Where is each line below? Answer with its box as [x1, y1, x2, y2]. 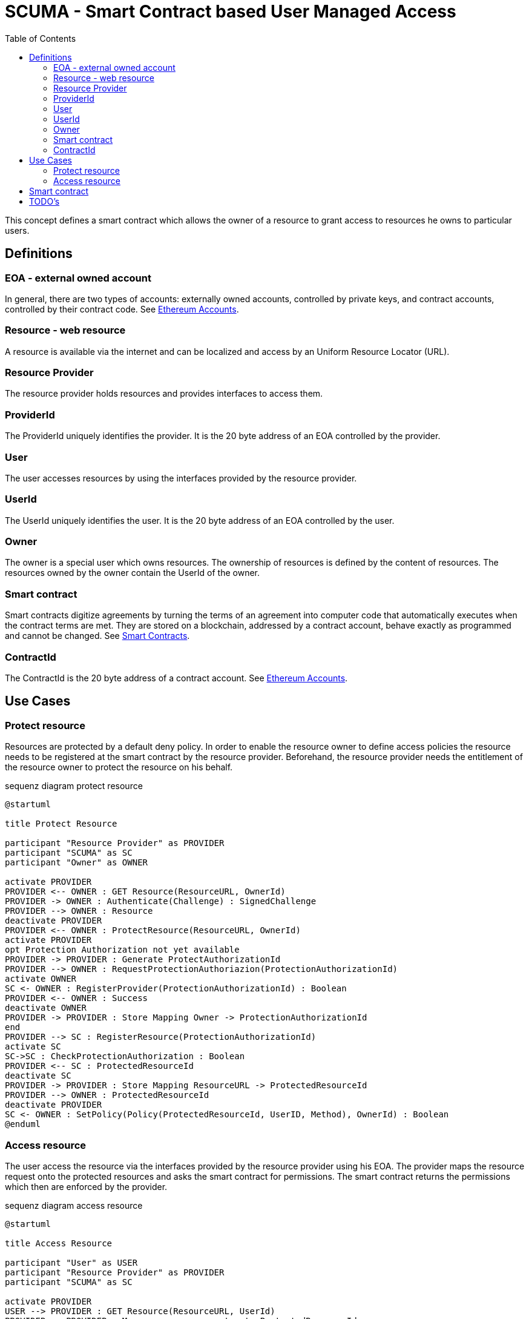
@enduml [5, 1119, 41, 1129]
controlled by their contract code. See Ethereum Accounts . [5, 303, 239, 314]
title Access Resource [5, 1238, 113, 1248]
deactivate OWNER [5, 1003, 87, 1013]
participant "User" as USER [5, 1257, 138, 1268]
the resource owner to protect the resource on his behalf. [5, 762, 233, 773]
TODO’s [29, 196, 60, 207]
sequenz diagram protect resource [5, 781, 143, 792]
